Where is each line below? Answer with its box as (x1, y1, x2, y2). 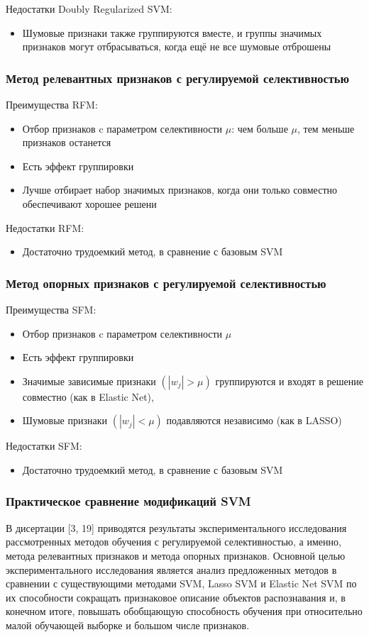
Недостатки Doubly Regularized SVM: (6, 1, 172, 16)
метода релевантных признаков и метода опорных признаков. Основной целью (6, 548, 346, 563)
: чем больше (231, 121, 288, 135)
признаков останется (22, 135, 111, 150)
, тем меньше (297, 121, 355, 135)
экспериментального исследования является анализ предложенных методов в (6, 562, 337, 577)
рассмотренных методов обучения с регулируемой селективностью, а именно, (6, 534, 341, 549)
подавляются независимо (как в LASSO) (166, 413, 342, 428)
